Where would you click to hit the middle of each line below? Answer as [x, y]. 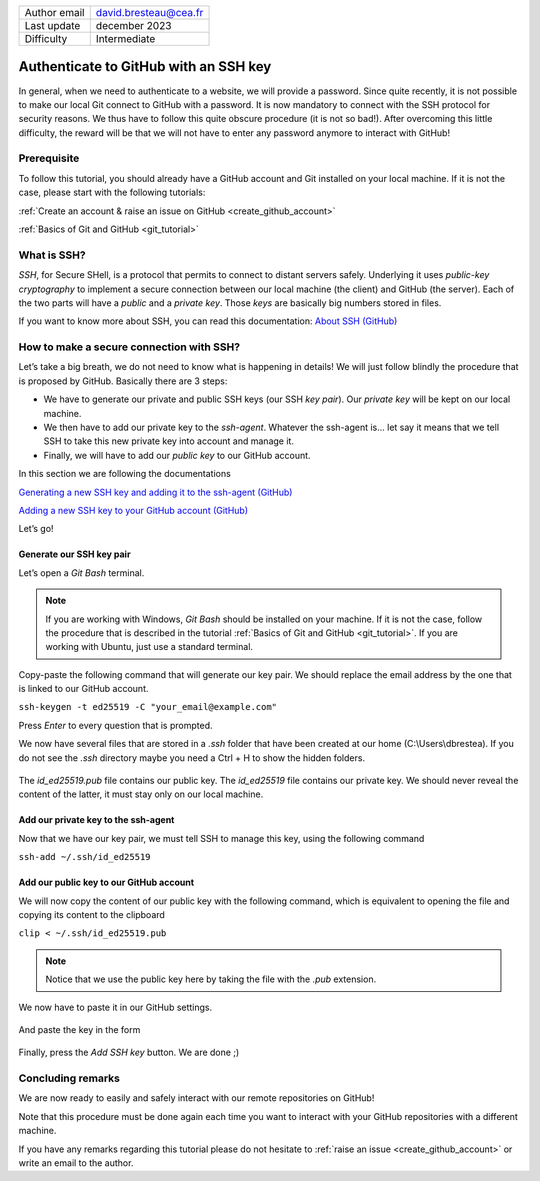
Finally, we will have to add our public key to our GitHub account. [177, 455]
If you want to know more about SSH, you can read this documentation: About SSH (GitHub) [208, 321]
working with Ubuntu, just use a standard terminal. [149, 647]
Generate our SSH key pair [74, 554]
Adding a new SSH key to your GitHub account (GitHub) [133, 510]
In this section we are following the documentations [125, 474]
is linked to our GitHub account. [83, 689]
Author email [54, 12]
